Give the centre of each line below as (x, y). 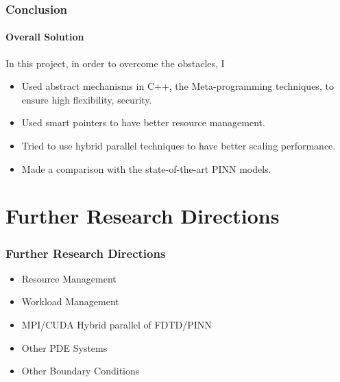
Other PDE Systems (64, 347)
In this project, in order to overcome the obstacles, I (115, 63)
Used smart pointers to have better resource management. (143, 122)
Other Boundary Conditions (81, 371)
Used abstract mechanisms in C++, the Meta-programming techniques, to (178, 86)
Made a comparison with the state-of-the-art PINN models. (146, 168)
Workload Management (70, 301)
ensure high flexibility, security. (87, 99)
